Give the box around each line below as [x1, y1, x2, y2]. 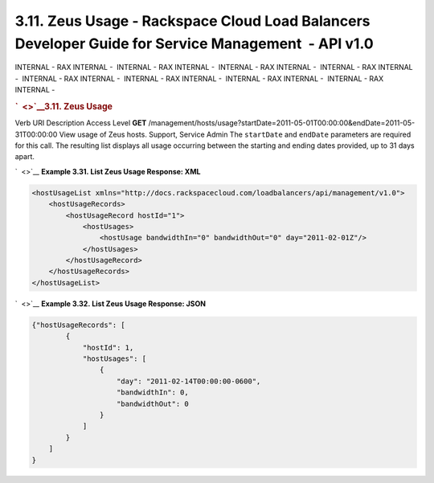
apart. [14, 152, 35, 162]
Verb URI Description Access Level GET [14, 118, 147, 128]
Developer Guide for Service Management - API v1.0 [14, 35, 374, 52]
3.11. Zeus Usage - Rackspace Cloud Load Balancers [14, 12, 371, 30]
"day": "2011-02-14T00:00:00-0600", [117, 376, 261, 386]
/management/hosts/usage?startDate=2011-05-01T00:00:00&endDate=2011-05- [148, 118, 416, 128]
